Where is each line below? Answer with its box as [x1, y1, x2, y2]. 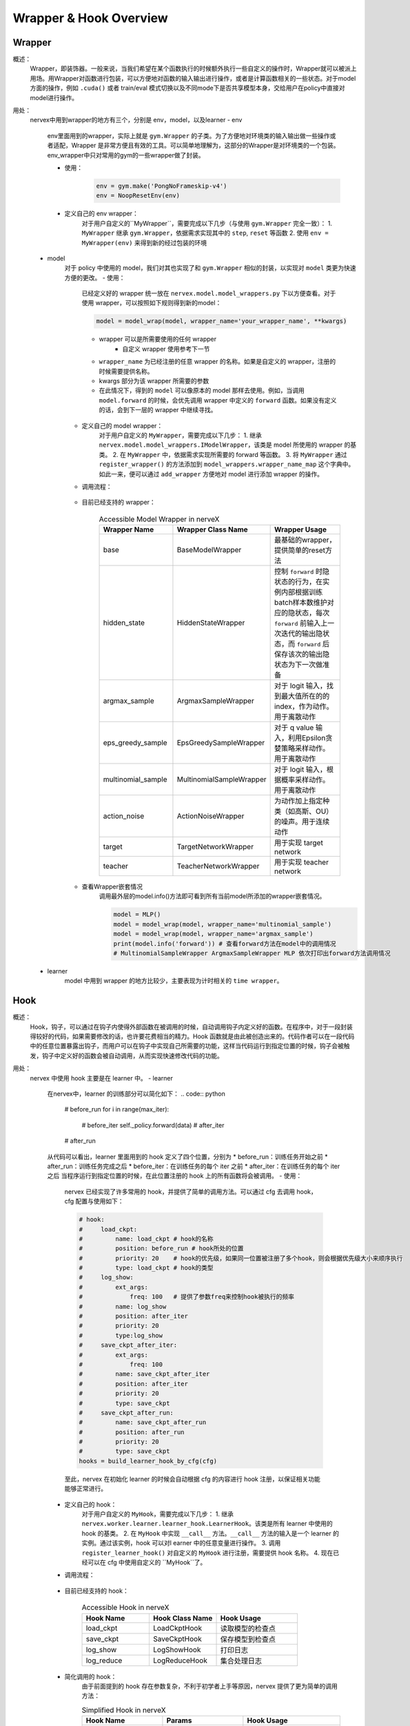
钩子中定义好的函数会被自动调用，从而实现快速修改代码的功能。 [41, 1051, 223, 1060]
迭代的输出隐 [280, 629, 323, 639]
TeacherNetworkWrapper [176, 862, 260, 871]
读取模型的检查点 [220, 1623, 276, 1633]
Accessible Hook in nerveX [81, 1602, 170, 1612]
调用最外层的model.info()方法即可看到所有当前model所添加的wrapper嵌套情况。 [99, 892, 326, 900]
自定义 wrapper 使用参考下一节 [122, 345, 210, 353]
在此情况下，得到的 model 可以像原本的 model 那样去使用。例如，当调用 [99, 387, 305, 395]
